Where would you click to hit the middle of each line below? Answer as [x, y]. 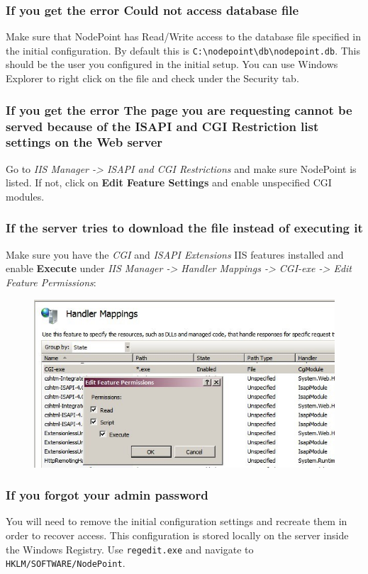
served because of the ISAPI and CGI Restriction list [162, 126]
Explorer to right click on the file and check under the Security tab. [152, 78]
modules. [25, 196]
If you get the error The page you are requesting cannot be [179, 109]
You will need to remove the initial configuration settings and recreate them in [177, 521]
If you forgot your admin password [107, 495]
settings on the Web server [84, 142]
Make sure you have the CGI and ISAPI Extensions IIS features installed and [175, 254]
